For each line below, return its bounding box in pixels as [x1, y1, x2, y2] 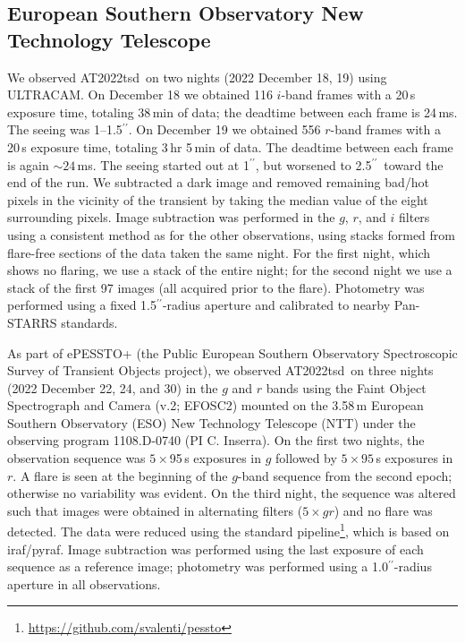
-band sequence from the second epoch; [237, 466, 452, 484]
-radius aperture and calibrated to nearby [162, 296, 391, 314]
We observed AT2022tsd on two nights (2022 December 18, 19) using [7, 67, 387, 86]
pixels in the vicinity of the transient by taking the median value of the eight [7, 190, 428, 209]
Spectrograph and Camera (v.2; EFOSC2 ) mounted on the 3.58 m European [7, 396, 424, 415]
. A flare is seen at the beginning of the [13, 466, 228, 484]
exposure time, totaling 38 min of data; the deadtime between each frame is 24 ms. [7, 102, 458, 121]
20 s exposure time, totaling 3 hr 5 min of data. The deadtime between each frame [7, 137, 453, 156]
